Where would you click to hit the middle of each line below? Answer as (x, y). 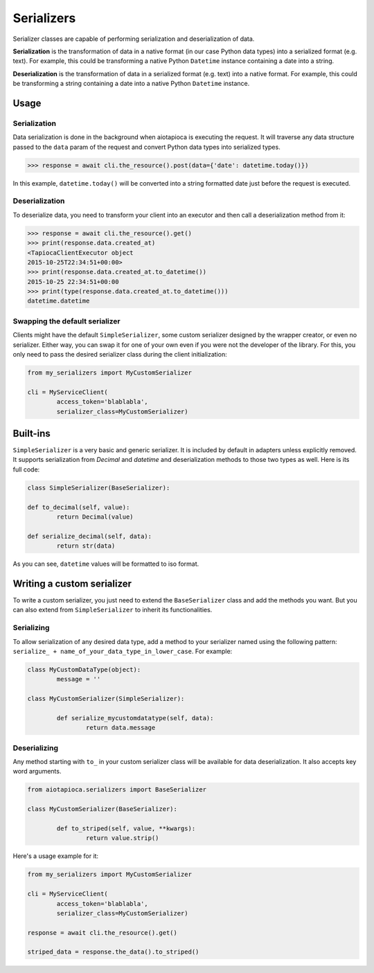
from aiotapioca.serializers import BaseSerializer (117, 790)
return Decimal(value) (95, 517)
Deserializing (36, 748)
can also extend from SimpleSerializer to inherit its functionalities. (113, 610)
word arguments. (37, 771)
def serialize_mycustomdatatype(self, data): (135, 718)
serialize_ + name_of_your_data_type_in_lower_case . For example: (123, 651)
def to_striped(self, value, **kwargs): (126, 828)
